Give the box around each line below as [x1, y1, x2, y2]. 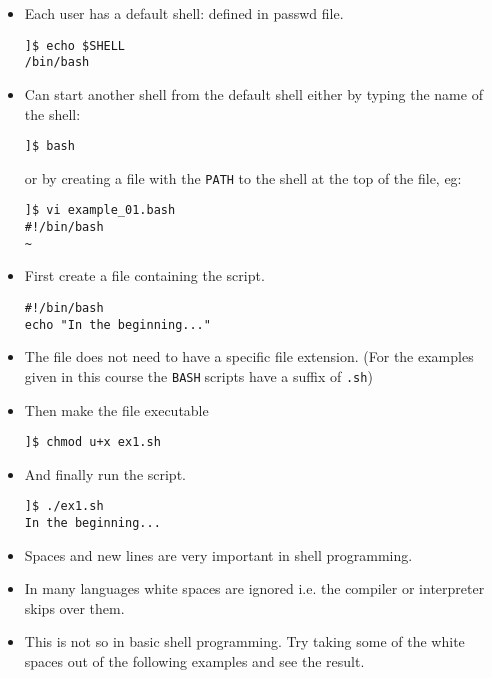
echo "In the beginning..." [24, 317, 211, 332]
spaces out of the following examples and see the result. [24, 651, 365, 672]
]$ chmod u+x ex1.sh [24, 435, 161, 450]
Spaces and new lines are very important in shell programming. [24, 544, 413, 565]
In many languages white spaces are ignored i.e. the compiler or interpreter [24, 578, 485, 599]
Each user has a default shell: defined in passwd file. [24, 3, 344, 23]
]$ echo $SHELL [24, 38, 126, 53]
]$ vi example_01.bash [24, 203, 176, 218]
